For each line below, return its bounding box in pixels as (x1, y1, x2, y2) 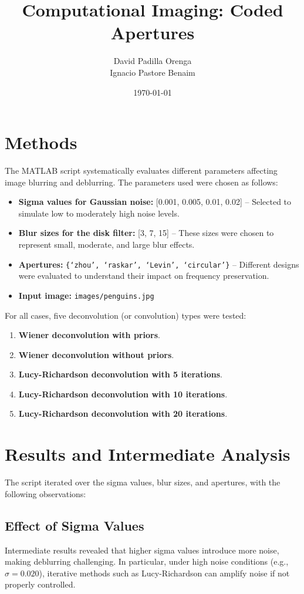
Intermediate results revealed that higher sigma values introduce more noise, (5, 544, 279, 556)
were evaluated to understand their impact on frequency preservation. (18, 269, 269, 282)
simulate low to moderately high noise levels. (18, 207, 180, 219)
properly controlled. (5, 578, 76, 590)
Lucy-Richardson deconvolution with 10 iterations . (18, 387, 228, 400)
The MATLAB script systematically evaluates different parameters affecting (5, 164, 278, 177)
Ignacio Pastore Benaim (110, 66, 195, 78)
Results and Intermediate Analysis (5, 442, 291, 466)
